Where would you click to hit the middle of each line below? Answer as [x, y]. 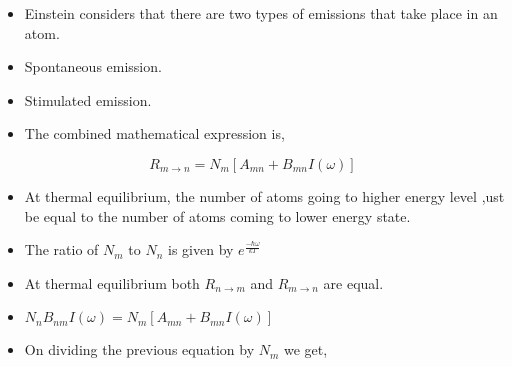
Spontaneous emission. [93, 66]
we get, [305, 349]
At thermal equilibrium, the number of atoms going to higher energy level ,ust [264, 195]
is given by [201, 249]
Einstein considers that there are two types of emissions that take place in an [261, 13]
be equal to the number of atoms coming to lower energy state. [217, 215]
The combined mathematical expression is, [154, 133]
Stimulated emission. [88, 99]
